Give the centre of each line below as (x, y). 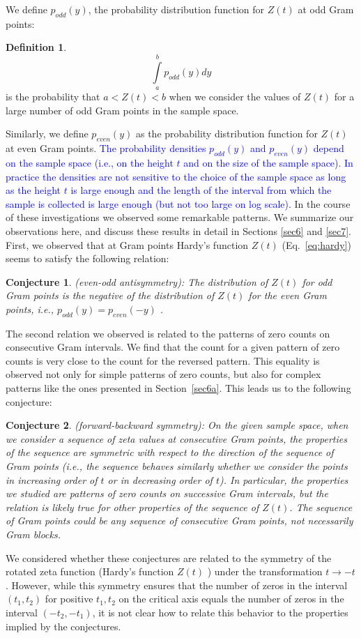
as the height (33, 190)
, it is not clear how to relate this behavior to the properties (220, 612)
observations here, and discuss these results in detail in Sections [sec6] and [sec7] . (179, 230)
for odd (317, 281)
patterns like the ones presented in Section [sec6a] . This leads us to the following (178, 388)
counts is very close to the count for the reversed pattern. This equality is (163, 360)
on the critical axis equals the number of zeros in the (231, 599)
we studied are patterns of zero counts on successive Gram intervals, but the (167, 493)
